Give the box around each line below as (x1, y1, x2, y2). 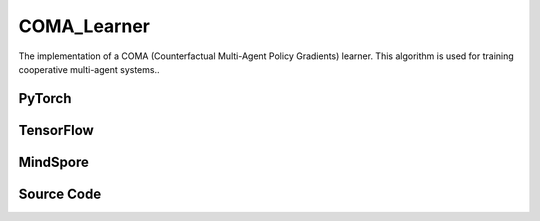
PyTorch (18, 90, 72, 107)
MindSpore (18, 153, 89, 170)
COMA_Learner (18, 15, 150, 37)
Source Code (18, 185, 102, 202)
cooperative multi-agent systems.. (18, 63, 160, 75)
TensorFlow (18, 121, 94, 139)
